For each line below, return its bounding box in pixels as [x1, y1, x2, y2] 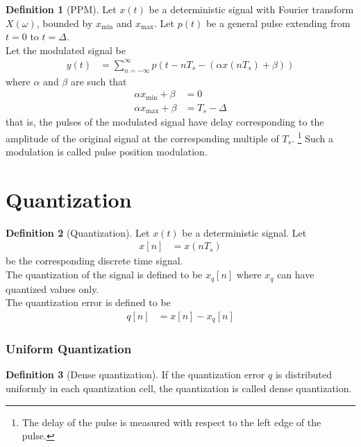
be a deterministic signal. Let [182, 225, 307, 239]
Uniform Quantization [6, 340, 132, 357]
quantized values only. [6, 281, 99, 296]
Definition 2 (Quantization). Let [6, 225, 150, 239]
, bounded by [36, 15, 93, 30]
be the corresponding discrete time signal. [6, 253, 183, 268]
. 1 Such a [292, 128, 334, 145]
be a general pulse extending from [205, 15, 351, 30]
